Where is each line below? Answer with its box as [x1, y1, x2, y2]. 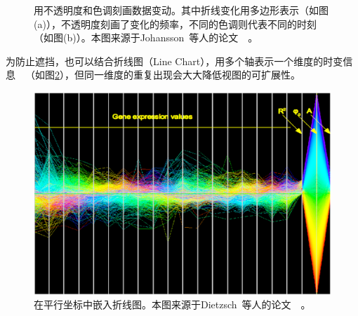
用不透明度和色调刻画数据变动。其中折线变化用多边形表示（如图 [34, 3, 329, 17]
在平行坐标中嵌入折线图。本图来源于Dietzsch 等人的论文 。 [34, 297, 311, 312]
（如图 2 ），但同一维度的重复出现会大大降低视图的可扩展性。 [25, 67, 300, 82]
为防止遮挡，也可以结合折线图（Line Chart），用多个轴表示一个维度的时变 [6, 53, 343, 68]
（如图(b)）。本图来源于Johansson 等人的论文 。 [34, 30, 258, 45]
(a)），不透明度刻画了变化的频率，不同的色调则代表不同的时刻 [34, 16, 317, 31]
